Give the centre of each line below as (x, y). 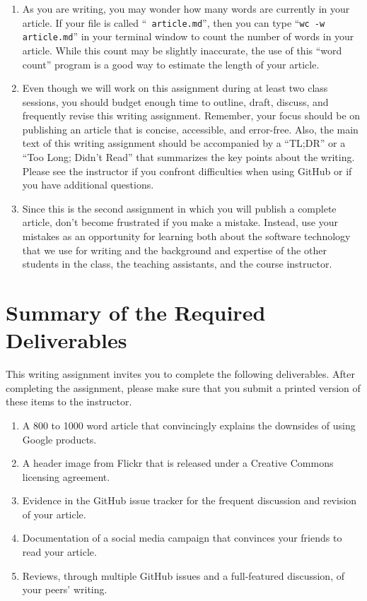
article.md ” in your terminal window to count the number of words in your (188, 36)
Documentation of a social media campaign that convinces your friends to (182, 538)
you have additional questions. (88, 185)
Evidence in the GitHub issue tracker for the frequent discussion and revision (190, 500)
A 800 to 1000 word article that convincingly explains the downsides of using (189, 425)
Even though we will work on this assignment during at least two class (175, 88)
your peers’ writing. (65, 589)
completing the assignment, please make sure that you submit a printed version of (183, 387)
